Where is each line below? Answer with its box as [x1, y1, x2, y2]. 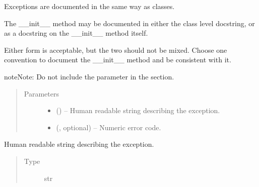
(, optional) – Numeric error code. [56, 122, 161, 132]
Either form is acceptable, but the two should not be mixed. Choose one [4, 44, 227, 55]
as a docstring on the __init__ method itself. [4, 28, 148, 38]
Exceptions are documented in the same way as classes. [4, 1, 175, 11]
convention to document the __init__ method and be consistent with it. [4, 54, 231, 65]
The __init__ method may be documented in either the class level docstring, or [4, 18, 255, 28]
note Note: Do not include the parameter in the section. [4, 71, 174, 81]
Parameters [24, 88, 59, 99]
